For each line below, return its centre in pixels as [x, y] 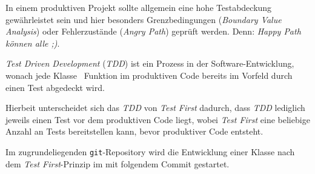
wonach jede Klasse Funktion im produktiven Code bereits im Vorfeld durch [149, 75]
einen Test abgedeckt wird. [55, 87]
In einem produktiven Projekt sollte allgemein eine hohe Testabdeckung [139, 7]
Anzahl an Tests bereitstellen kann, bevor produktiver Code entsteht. [134, 131]
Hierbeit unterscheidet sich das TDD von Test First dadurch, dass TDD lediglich [155, 108]
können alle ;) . [33, 43]
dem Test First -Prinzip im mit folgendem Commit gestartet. [118, 163]
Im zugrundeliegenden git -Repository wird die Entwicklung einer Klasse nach [150, 151]
